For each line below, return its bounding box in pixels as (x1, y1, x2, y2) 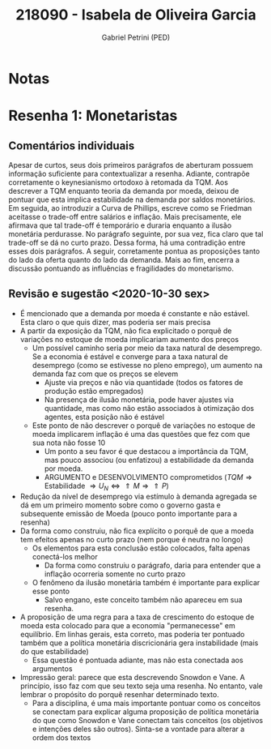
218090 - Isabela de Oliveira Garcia (15, 6, 256, 24)
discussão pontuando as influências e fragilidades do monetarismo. (8, 263, 235, 273)
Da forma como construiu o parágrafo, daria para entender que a (44, 560, 261, 570)
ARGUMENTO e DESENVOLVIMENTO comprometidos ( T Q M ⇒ (44, 472, 253, 481)
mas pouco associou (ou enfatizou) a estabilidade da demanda (44, 455, 255, 464)
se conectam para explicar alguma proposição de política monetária (32, 707, 260, 717)
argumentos (32, 663, 73, 674)
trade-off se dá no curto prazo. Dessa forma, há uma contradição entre (8, 238, 246, 247)
